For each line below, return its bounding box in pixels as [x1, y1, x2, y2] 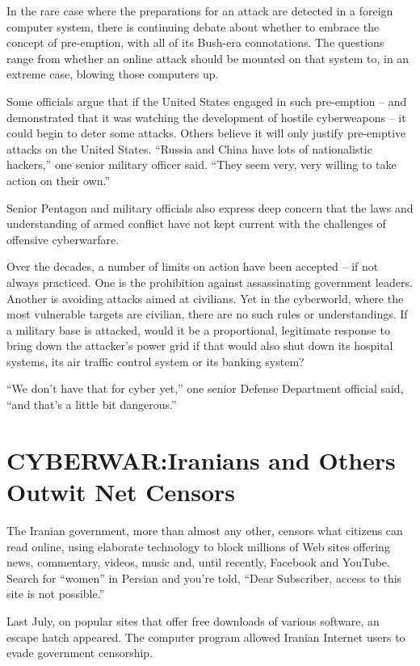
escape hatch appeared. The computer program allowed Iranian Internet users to [6, 628, 405, 645]
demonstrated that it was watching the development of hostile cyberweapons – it [6, 108, 406, 125]
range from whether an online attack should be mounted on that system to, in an [6, 49, 409, 66]
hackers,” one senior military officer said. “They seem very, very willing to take [6, 156, 397, 173]
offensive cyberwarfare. [6, 230, 120, 247]
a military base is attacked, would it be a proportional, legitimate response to [6, 321, 390, 338]
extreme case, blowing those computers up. [6, 65, 219, 82]
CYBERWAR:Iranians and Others [6, 443, 396, 476]
